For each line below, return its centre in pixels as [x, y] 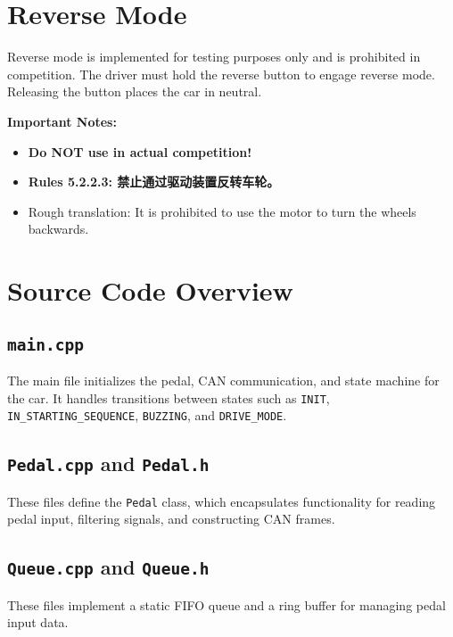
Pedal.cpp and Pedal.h [108, 463]
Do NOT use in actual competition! [140, 151]
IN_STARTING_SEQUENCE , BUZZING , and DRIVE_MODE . [147, 415]
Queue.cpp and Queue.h [108, 567]
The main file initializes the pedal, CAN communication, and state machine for [223, 381]
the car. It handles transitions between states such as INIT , [169, 397]
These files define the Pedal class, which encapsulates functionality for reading [222, 501]
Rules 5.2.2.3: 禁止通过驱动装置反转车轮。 [154, 182]
